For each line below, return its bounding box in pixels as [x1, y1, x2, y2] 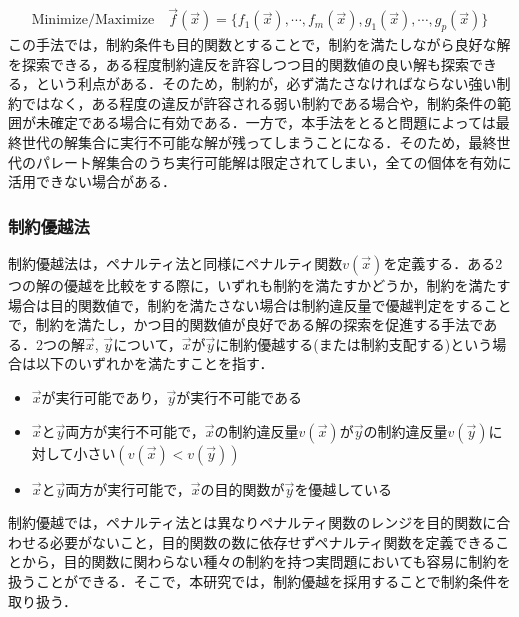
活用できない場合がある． [8, 171, 176, 192]
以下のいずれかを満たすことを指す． [35, 353, 274, 374]
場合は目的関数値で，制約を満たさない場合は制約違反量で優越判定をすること [8, 294, 512, 315]
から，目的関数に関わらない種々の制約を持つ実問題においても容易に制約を [21, 551, 511, 572]
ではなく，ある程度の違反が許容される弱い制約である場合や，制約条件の [21, 92, 497, 113]
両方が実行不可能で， [65, 420, 205, 441]
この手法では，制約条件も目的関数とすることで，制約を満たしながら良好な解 [8, 34, 511, 55]
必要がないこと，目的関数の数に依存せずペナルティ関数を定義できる [49, 531, 496, 552]
